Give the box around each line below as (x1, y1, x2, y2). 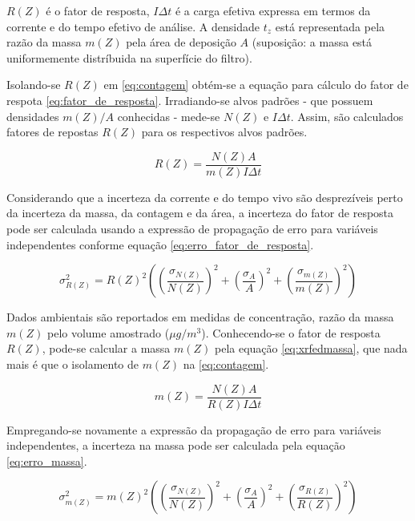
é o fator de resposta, (46, 2, 150, 18)
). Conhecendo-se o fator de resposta (201, 324, 381, 341)
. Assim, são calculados (290, 107, 404, 124)
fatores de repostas (6, 123, 99, 140)
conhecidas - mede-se (117, 107, 220, 124)
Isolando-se (6, 76, 61, 93)
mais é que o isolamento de (6, 355, 139, 372)
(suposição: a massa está (252, 34, 373, 50)
